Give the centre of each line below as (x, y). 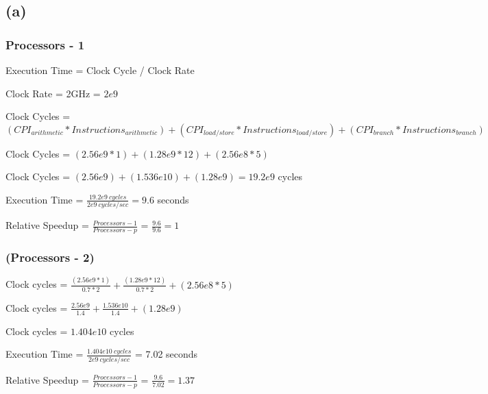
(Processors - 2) (50, 257)
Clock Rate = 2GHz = (53, 93)
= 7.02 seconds (166, 354)
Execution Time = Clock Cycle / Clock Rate (100, 70)
